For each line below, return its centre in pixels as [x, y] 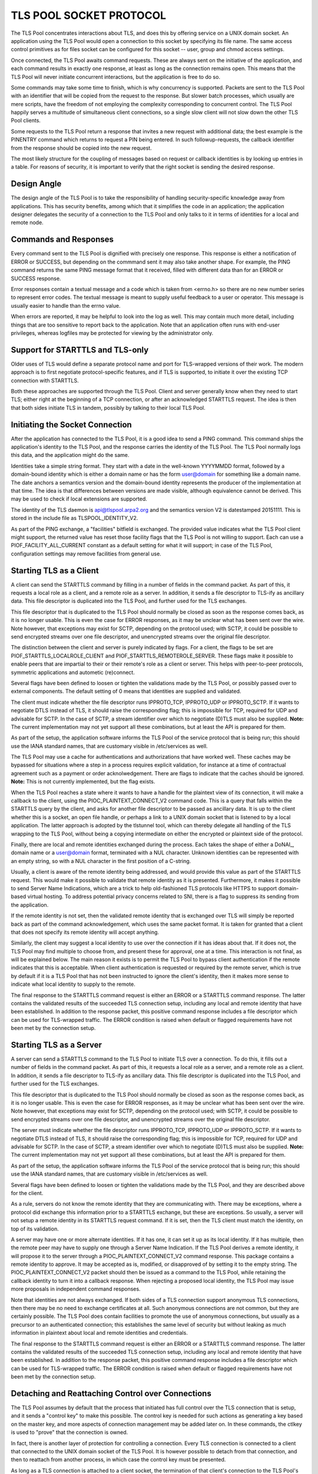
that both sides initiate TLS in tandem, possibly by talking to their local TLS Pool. [108, 407]
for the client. [27, 1193]
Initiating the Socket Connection [71, 425]
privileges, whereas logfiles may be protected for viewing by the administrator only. [112, 333]
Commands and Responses [62, 240]
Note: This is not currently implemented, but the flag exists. [83, 782]
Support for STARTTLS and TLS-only [80, 350]
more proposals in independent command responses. [76, 1289]
